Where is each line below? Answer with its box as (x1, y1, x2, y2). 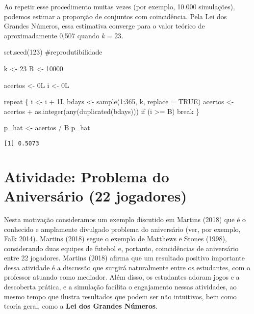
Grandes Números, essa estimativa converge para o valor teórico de (4, 21, 205, 31)
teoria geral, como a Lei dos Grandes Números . (4, 301, 158, 311)
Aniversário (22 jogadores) (4, 185, 187, 205)
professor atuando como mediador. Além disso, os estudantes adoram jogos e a (4, 272, 240, 282)
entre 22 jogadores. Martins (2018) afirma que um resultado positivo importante (4, 253, 245, 263)
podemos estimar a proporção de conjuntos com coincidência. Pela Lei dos (4, 11, 227, 21)
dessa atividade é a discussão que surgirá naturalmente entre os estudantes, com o (4, 262, 251, 272)
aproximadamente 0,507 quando (4, 30, 100, 40)
